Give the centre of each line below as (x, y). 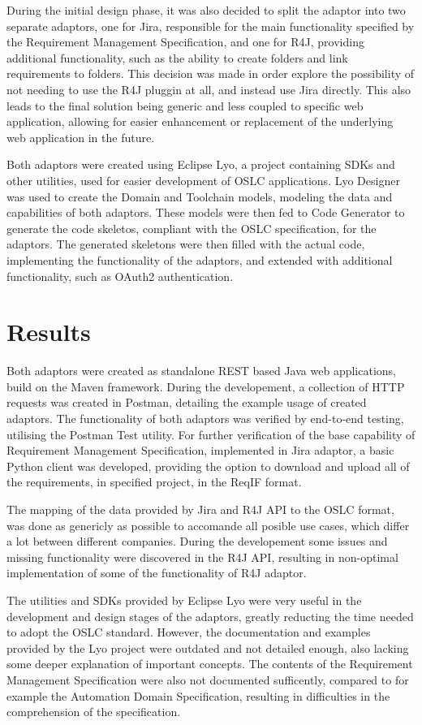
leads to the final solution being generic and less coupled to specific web (185, 105)
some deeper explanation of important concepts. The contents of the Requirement (210, 664)
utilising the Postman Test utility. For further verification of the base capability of (211, 434)
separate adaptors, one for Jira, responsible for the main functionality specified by (211, 26)
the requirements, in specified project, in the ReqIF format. (154, 482)
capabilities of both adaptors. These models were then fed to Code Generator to (206, 212)
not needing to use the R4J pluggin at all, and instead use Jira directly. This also (209, 89)
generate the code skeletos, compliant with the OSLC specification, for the (192, 228)
